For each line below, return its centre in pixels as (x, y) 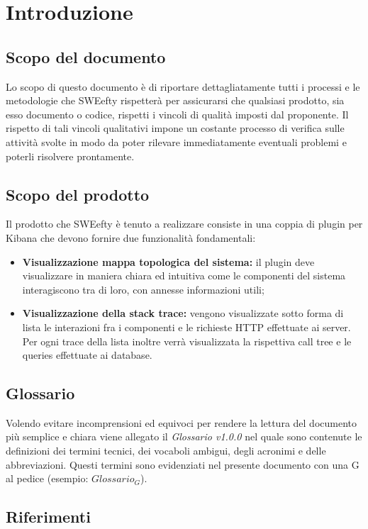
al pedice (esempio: (47, 478)
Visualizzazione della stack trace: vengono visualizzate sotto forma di (183, 313)
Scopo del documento (86, 56)
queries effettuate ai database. (87, 355)
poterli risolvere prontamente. (70, 156)
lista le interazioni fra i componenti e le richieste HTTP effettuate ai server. (186, 327)
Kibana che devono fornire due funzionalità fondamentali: (131, 237)
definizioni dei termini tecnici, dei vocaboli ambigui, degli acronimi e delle (166, 451)
